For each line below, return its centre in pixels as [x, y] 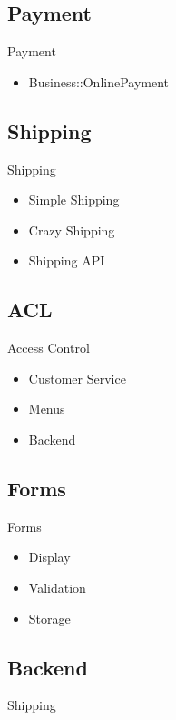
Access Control [49, 348]
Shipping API [67, 260]
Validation [57, 587]
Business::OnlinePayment [99, 81]
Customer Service [77, 378]
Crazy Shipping [72, 230]
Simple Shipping [74, 200]
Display [49, 557]
